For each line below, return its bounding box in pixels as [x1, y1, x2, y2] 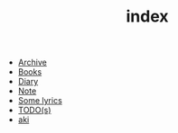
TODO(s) [17, 105, 52, 116]
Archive [17, 57, 47, 68]
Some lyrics [17, 95, 63, 106]
